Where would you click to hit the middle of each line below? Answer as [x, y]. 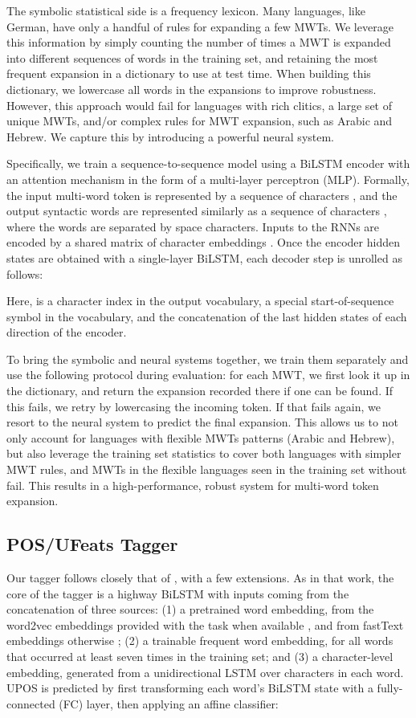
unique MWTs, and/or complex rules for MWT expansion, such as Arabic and [200, 121]
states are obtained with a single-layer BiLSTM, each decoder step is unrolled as [204, 257]
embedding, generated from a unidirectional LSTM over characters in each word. [205, 672]
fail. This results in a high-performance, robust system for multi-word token [193, 485]
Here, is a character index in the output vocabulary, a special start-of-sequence [200, 301]
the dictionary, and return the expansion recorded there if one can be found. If [200, 391]
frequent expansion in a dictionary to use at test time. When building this [189, 73]
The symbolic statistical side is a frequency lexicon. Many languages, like [186, 10]
